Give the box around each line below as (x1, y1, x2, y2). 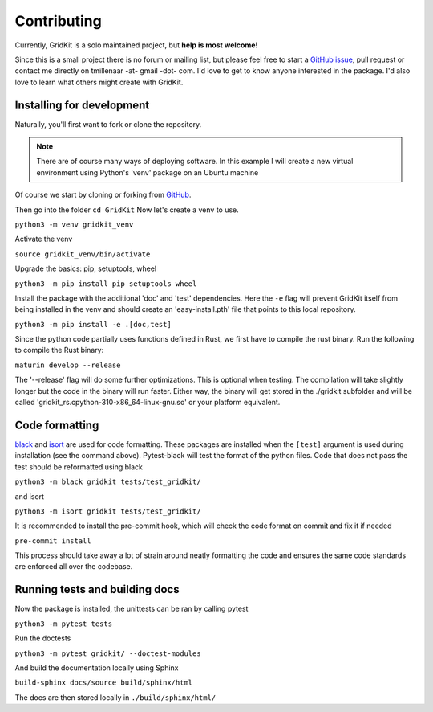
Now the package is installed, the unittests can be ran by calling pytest (14, 604, 249, 614)
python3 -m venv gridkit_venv (14, 219, 134, 229)
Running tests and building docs (14, 583, 180, 596)
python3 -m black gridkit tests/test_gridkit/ (14, 477, 201, 486)
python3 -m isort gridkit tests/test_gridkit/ (14, 506, 201, 516)
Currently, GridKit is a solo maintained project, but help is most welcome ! (14, 40, 258, 50)
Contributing (14, 12, 102, 30)
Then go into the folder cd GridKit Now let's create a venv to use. (14, 205, 240, 215)
